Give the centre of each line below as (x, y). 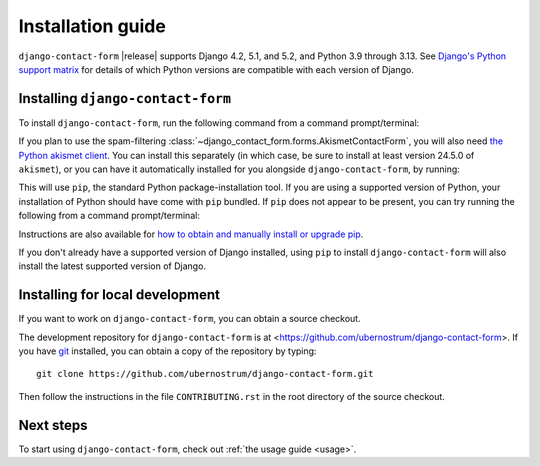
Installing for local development (119, 295)
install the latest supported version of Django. (112, 266)
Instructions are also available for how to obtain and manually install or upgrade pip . (191, 234)
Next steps (53, 425)
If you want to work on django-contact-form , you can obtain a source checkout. (189, 319)
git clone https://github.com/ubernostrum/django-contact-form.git (205, 374)
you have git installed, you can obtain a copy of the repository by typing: (167, 351)
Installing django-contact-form (125, 98)
